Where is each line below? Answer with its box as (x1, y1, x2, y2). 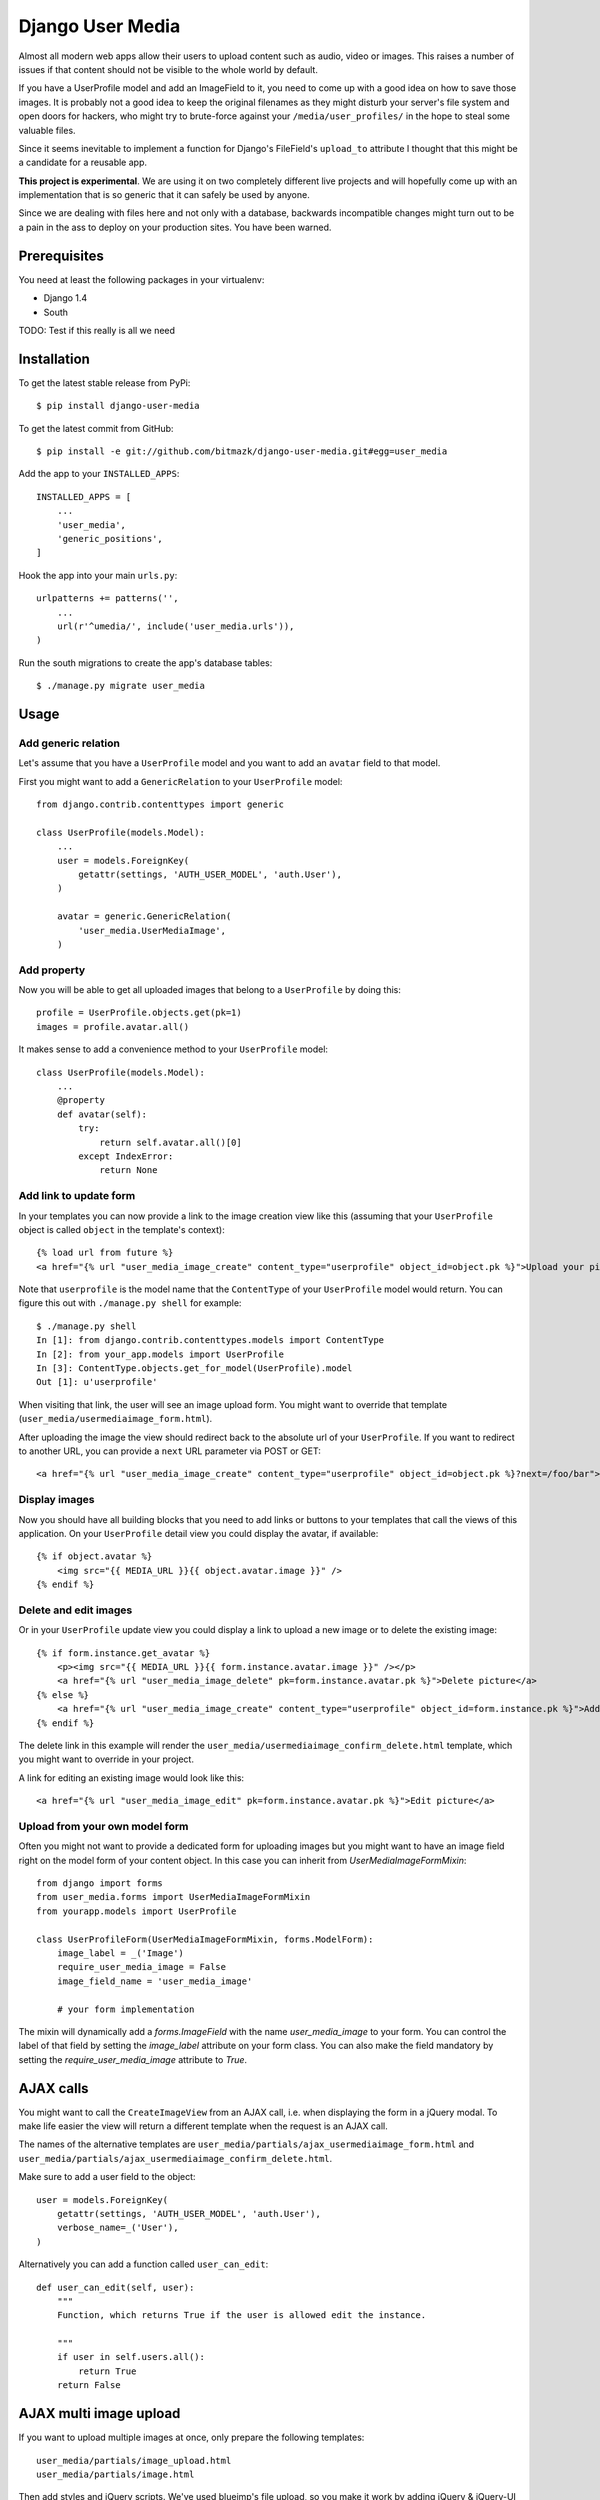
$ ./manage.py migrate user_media (36, 680, 205, 692)
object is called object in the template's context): (18, 1223, 225, 1235)
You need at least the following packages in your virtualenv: (18, 273, 265, 285)
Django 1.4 (43, 292, 88, 304)
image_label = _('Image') (56, 1947, 185, 1959)
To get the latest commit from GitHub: (18, 422, 174, 434)
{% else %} (36, 1689, 90, 1700)
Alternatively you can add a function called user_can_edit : (18, 2258, 269, 2270)
